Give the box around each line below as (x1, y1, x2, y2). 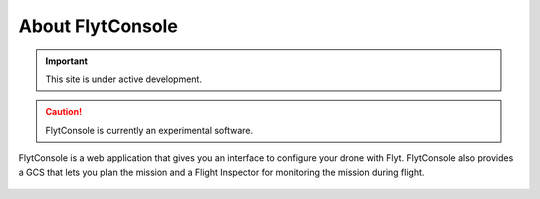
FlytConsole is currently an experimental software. (45, 124, 254, 136)
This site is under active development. (45, 73, 202, 85)
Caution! (45, 106, 83, 118)
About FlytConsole (18, 15, 179, 37)
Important (45, 55, 89, 67)
